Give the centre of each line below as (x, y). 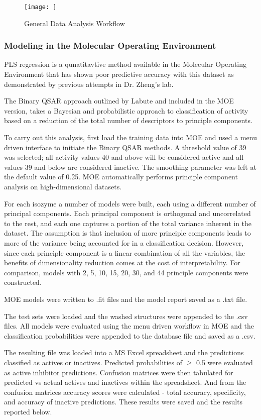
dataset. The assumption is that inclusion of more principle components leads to (127, 233)
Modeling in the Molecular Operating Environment (110, 45)
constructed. (23, 282)
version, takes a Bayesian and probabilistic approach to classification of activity (126, 110)
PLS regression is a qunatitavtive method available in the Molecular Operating (125, 64)
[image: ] (40, 7)
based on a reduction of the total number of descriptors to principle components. (128, 120)
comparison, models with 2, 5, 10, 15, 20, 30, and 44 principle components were (126, 272)
